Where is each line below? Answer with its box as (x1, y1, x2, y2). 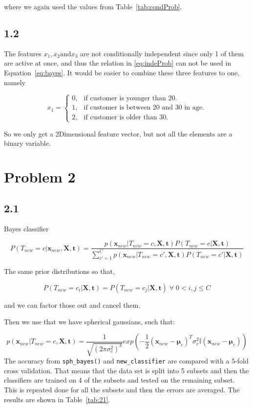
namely (4, 77, 25, 87)
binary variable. (4, 138, 51, 148)
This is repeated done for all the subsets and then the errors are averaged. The (4, 384, 240, 394)
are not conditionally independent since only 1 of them (80, 48, 244, 58)
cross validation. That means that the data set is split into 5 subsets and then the (4, 365, 249, 375)
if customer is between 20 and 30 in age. (84, 104, 204, 112)
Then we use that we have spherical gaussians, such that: (4, 316, 175, 326)
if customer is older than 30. (84, 113, 169, 121)
